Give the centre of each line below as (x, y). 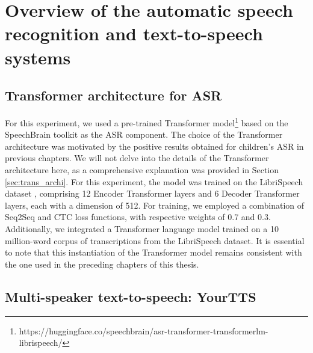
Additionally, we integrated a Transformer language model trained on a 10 (142, 228)
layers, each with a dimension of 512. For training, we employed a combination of (155, 205)
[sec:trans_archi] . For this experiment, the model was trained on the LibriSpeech (154, 181)
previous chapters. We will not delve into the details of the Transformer (137, 158)
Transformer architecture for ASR (113, 95)
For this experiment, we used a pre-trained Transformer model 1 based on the (147, 121)
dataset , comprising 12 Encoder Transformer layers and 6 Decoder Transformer (152, 193)
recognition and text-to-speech (134, 33)
